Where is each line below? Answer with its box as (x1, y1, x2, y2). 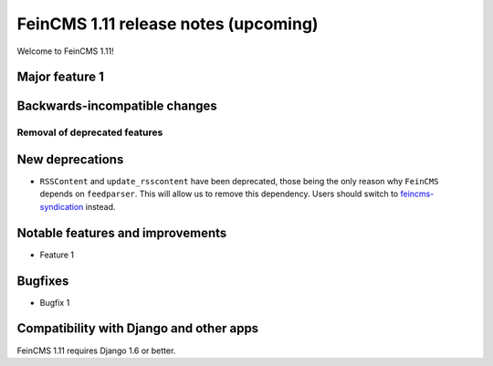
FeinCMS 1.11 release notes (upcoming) (16, 14, 319, 34)
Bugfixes (16, 273, 69, 288)
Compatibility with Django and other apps (16, 320, 259, 337)
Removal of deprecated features (16, 126, 163, 139)
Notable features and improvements (16, 225, 227, 241)
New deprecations (16, 152, 124, 167)
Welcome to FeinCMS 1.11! (16, 46, 114, 57)
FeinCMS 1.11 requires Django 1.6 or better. (16, 345, 176, 356)
